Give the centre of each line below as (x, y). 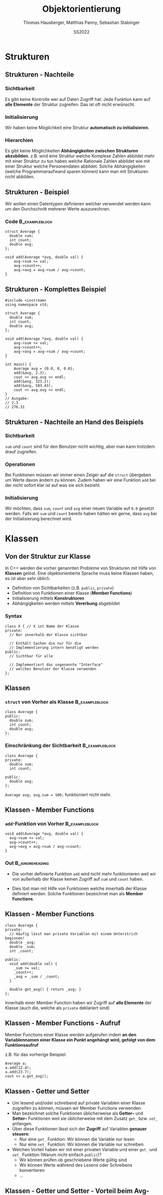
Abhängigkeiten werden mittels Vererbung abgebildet (66, 603)
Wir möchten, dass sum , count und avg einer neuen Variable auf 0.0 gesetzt (80, 508)
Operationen (20, 464)
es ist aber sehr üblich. (28, 578)
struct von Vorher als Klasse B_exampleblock (57, 702)
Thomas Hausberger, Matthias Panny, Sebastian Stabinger (81, 22)
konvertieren (32, 1170)
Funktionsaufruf (22, 1045)
